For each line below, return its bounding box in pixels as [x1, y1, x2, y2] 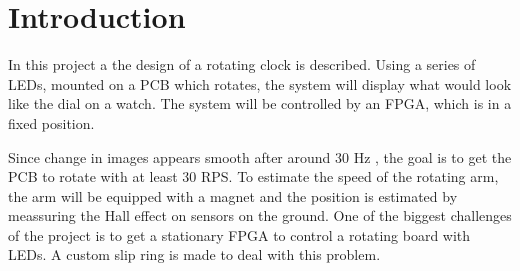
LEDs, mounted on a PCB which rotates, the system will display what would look [8, 73, 512, 94]
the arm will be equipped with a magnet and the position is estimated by [8, 185, 458, 206]
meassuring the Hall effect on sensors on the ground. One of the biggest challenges [8, 205, 512, 226]
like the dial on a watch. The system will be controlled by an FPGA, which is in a [8, 93, 512, 114]
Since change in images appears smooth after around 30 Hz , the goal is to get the [8, 146, 512, 167]
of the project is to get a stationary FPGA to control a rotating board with [8, 224, 471, 245]
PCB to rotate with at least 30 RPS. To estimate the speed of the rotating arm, [8, 166, 499, 187]
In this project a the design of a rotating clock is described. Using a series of [8, 54, 476, 75]
